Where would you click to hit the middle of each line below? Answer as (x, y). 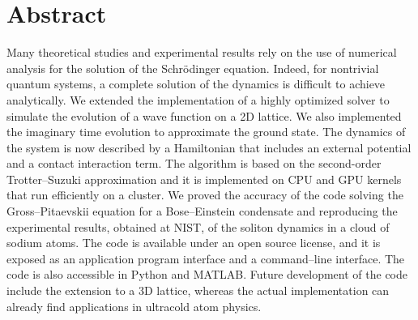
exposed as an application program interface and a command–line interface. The (206, 258)
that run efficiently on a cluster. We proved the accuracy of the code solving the (205, 195)
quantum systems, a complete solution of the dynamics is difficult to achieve (196, 84)
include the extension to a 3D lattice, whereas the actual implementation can (198, 290)
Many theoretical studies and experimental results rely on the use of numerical (202, 52)
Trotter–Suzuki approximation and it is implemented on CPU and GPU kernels (204, 179)
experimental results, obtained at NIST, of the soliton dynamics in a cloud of (198, 226)
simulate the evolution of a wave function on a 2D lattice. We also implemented (204, 115)
